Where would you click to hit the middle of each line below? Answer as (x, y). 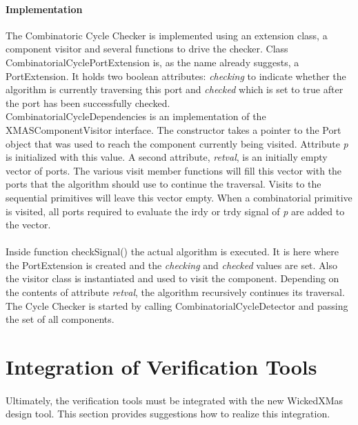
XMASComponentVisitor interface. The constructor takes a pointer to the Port (173, 129)
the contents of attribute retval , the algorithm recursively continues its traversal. (175, 292)
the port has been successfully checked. (88, 102)
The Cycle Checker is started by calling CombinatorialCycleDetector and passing (177, 305)
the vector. (28, 225)
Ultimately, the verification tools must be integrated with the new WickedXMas (175, 400)
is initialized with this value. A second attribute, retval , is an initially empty (167, 157)
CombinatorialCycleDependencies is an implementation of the (136, 116)
